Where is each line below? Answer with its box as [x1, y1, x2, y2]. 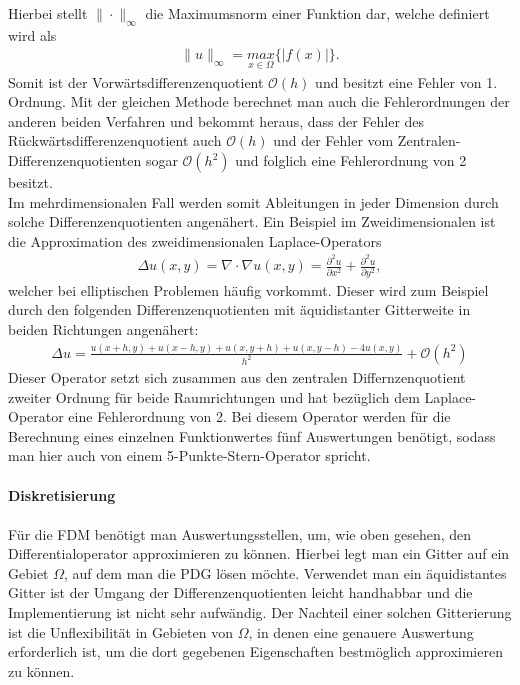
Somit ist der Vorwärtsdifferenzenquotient [8, 71, 264, 92]
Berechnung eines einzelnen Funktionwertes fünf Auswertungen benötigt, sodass [8, 425, 496, 446]
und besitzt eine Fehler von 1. [315, 71, 498, 92]
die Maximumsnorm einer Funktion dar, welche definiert [145, 3, 490, 23]
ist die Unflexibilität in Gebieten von [8, 621, 233, 642]
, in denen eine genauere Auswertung [248, 621, 474, 642]
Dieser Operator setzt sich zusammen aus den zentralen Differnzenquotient [8, 366, 466, 387]
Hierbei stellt [8, 3, 88, 23]
